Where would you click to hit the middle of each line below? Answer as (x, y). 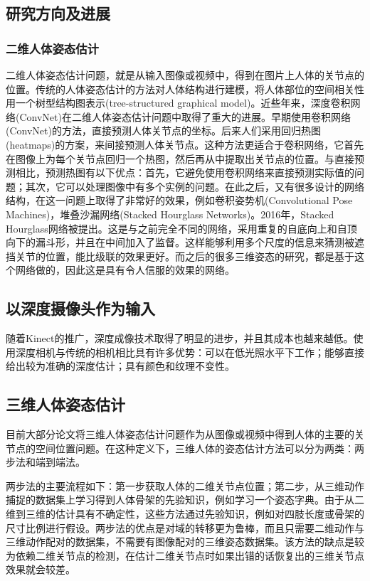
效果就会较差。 (41, 569)
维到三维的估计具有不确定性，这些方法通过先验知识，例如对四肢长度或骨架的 (185, 514)
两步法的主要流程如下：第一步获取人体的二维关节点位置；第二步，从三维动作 (185, 485)
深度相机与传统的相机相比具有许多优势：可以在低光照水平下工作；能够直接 (190, 352)
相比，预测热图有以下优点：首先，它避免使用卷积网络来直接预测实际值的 (185, 172)
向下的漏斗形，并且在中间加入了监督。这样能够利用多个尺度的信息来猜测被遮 (185, 242)
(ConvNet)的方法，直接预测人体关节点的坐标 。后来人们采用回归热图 (163, 130)
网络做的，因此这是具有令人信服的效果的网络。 (125, 270)
